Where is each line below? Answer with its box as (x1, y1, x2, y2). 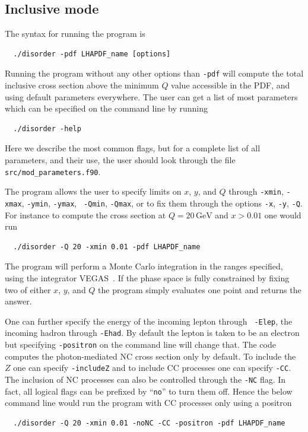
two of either (5, 283, 51, 296)
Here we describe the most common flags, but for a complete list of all (5, 142, 261, 154)
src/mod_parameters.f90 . (5, 165, 101, 177)
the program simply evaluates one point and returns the (98, 283, 301, 296)
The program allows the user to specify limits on (5, 185, 182, 198)
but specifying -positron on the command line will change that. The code (5, 338, 276, 351)
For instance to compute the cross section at (5, 208, 166, 221)
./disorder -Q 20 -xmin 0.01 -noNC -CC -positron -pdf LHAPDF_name (13, 418, 285, 427)
